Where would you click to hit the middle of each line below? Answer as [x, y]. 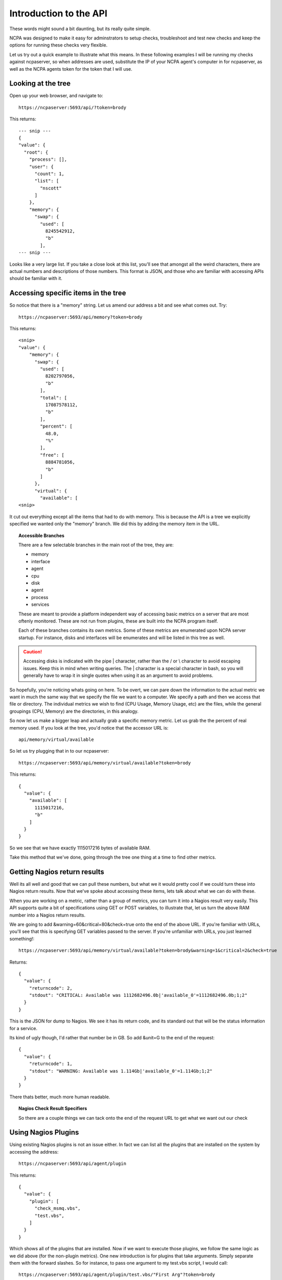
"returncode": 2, [51, 988]
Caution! [33, 652]
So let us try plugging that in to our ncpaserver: [59, 751]
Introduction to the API [58, 13]
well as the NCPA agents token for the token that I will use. [71, 69]
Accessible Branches [42, 536]
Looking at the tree [40, 84]
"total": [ [54, 398]
